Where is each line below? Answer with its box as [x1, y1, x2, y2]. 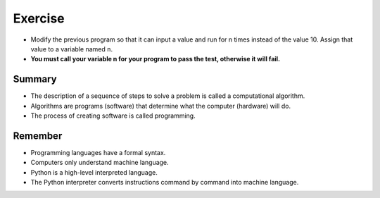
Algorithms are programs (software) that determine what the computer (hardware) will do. [30, 101, 291, 110]
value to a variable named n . [30, 44, 113, 53]
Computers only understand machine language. [30, 159, 169, 167]
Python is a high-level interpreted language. [30, 168, 158, 176]
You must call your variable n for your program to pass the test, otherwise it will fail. [30, 55, 281, 63]
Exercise [13, 11, 65, 26]
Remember [13, 130, 63, 142]
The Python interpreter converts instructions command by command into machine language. [30, 178, 299, 187]
